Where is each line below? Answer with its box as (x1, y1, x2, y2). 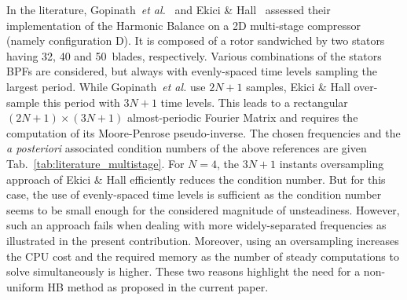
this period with (42, 93, 120, 110)
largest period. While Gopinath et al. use (6, 78, 206, 94)
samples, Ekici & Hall (246, 78, 350, 94)
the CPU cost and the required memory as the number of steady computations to (6, 247, 399, 264)
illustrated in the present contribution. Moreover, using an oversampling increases (6, 232, 399, 248)
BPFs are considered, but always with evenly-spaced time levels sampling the (6, 63, 378, 79)
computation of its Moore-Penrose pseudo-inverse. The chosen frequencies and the (6, 124, 401, 141)
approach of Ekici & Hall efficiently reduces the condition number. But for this (6, 170, 386, 187)
